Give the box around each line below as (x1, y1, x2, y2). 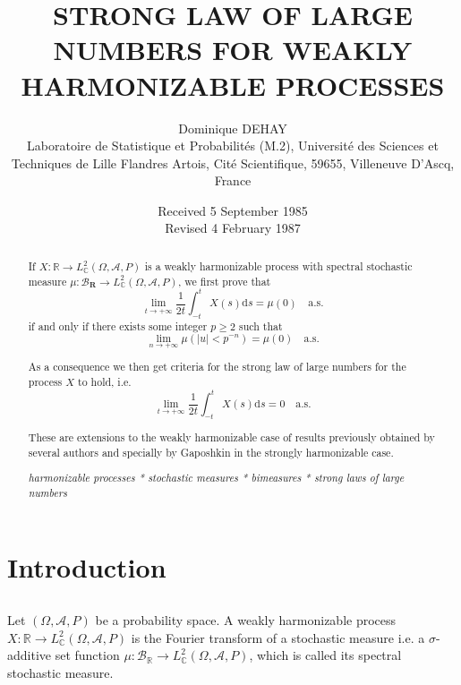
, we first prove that (178, 273, 271, 288)
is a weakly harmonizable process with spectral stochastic (144, 258, 413, 273)
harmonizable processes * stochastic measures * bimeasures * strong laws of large (28, 470, 405, 485)
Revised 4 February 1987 (165, 218, 301, 237)
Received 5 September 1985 (158, 201, 308, 219)
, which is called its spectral (249, 646, 402, 664)
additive (7, 646, 52, 664)
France (214, 171, 252, 190)
